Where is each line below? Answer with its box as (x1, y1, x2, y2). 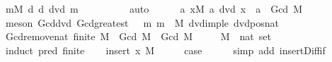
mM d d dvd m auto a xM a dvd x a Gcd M (5, 1, 302, 15)
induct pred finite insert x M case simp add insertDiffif (5, 42, 326, 57)
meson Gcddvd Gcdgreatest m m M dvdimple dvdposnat (5, 15, 279, 30)
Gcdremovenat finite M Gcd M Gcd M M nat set (5, 29, 271, 44)
